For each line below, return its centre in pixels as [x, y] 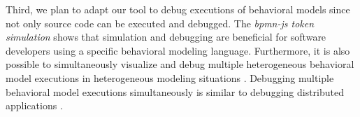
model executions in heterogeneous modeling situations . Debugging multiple [170, 77]
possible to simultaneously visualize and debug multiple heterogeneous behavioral [180, 64]
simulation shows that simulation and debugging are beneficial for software [166, 37]
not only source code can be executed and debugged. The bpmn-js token [160, 23]
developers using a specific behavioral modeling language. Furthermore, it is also [178, 50]
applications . [34, 105]
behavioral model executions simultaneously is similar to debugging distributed [175, 91]
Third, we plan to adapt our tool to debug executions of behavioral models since [178, 9]
